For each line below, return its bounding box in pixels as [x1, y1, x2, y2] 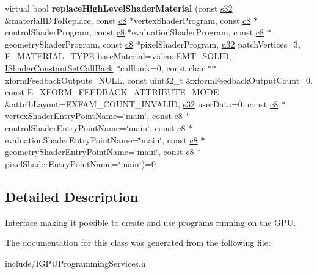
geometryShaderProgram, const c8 [5, 37, 134, 50]
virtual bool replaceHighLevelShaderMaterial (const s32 [5, 2, 233, 14]
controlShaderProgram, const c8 [5, 26, 125, 38]
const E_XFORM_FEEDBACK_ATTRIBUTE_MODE [5, 85, 219, 98]
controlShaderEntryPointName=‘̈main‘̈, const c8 [5, 121, 186, 134]
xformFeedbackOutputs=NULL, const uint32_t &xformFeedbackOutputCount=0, [5, 73, 313, 86]
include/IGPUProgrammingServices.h [5, 256, 146, 269]
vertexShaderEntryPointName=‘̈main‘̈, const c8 [5, 109, 183, 122]
